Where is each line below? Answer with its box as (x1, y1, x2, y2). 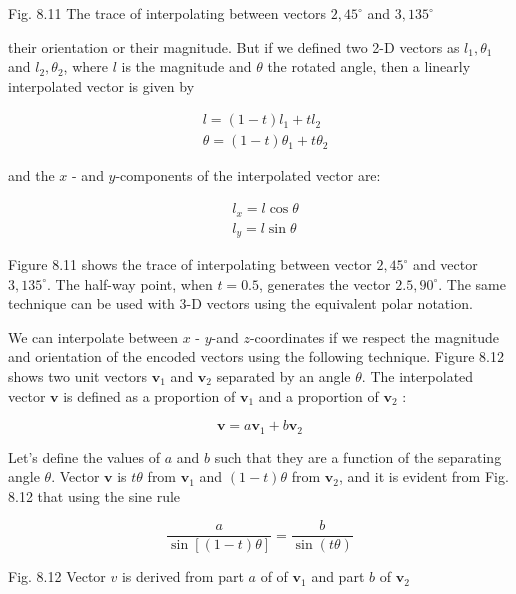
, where (63, 56, 108, 77)
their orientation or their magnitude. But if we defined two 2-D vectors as (8, 36, 460, 57)
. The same (438, 273, 506, 294)
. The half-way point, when (47, 273, 213, 294)
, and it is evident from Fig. (338, 466, 509, 487)
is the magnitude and (121, 56, 252, 77)
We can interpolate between (8, 326, 178, 347)
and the (8, 165, 55, 186)
